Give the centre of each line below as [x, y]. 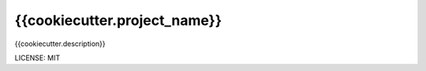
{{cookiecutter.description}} [60, 44]
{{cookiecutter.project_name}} [118, 20]
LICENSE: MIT [37, 58]
